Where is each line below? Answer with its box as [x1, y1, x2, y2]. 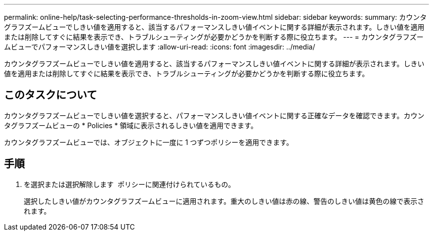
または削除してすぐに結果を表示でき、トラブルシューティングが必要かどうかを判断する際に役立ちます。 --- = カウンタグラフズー [4, 33, 424, 41]
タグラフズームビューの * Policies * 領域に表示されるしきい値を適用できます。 [4, 121, 258, 130]
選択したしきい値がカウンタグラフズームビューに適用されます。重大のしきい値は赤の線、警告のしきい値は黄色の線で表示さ [24, 196, 425, 205]
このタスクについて [4, 89, 97, 101]
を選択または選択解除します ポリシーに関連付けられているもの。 [24, 180, 235, 188]
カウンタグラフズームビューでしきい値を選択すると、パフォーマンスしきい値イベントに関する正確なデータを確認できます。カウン [4, 111, 425, 120]
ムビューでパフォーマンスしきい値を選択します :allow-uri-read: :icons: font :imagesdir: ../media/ [4, 43, 315, 51]
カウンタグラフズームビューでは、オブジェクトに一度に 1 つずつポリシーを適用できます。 [4, 138, 293, 146]
